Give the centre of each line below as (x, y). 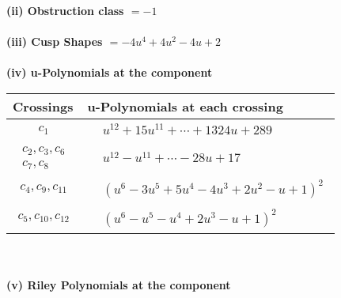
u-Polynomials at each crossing (185, 106)
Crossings (43, 106)
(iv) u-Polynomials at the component (110, 72)
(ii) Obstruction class (65, 10)
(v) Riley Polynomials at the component (119, 285)
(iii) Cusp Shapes (55, 41)
